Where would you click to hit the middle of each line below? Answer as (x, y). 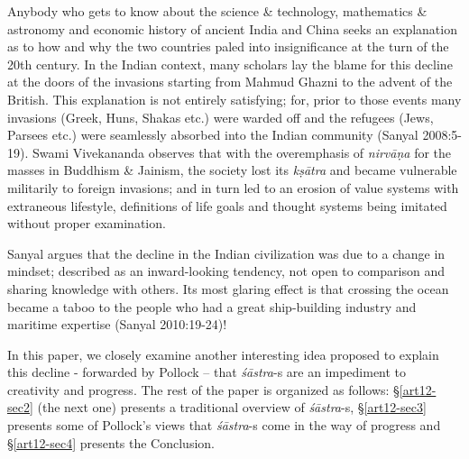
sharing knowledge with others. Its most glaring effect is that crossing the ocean (228, 288)
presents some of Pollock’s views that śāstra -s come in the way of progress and (224, 425)
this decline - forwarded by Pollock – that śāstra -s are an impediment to (207, 372)
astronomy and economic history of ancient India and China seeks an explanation (232, 28)
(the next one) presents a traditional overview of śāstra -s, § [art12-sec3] (232, 407)
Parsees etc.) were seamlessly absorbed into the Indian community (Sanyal (213, 135)
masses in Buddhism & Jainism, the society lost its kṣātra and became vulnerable (232, 170)
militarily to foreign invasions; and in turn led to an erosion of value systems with (233, 187)
